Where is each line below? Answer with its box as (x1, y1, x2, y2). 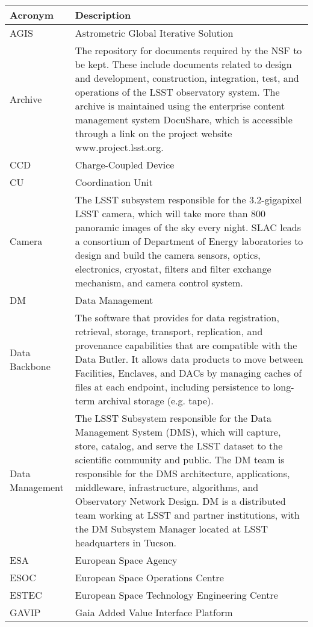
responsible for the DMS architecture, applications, (75, 466, 290, 480)
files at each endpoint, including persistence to (75, 380, 270, 394)
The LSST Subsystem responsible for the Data (75, 411, 271, 425)
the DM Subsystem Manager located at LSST (75, 522, 268, 536)
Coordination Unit (75, 175, 153, 189)
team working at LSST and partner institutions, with (75, 508, 300, 522)
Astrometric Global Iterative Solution (75, 26, 234, 40)
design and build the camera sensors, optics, (75, 248, 261, 262)
